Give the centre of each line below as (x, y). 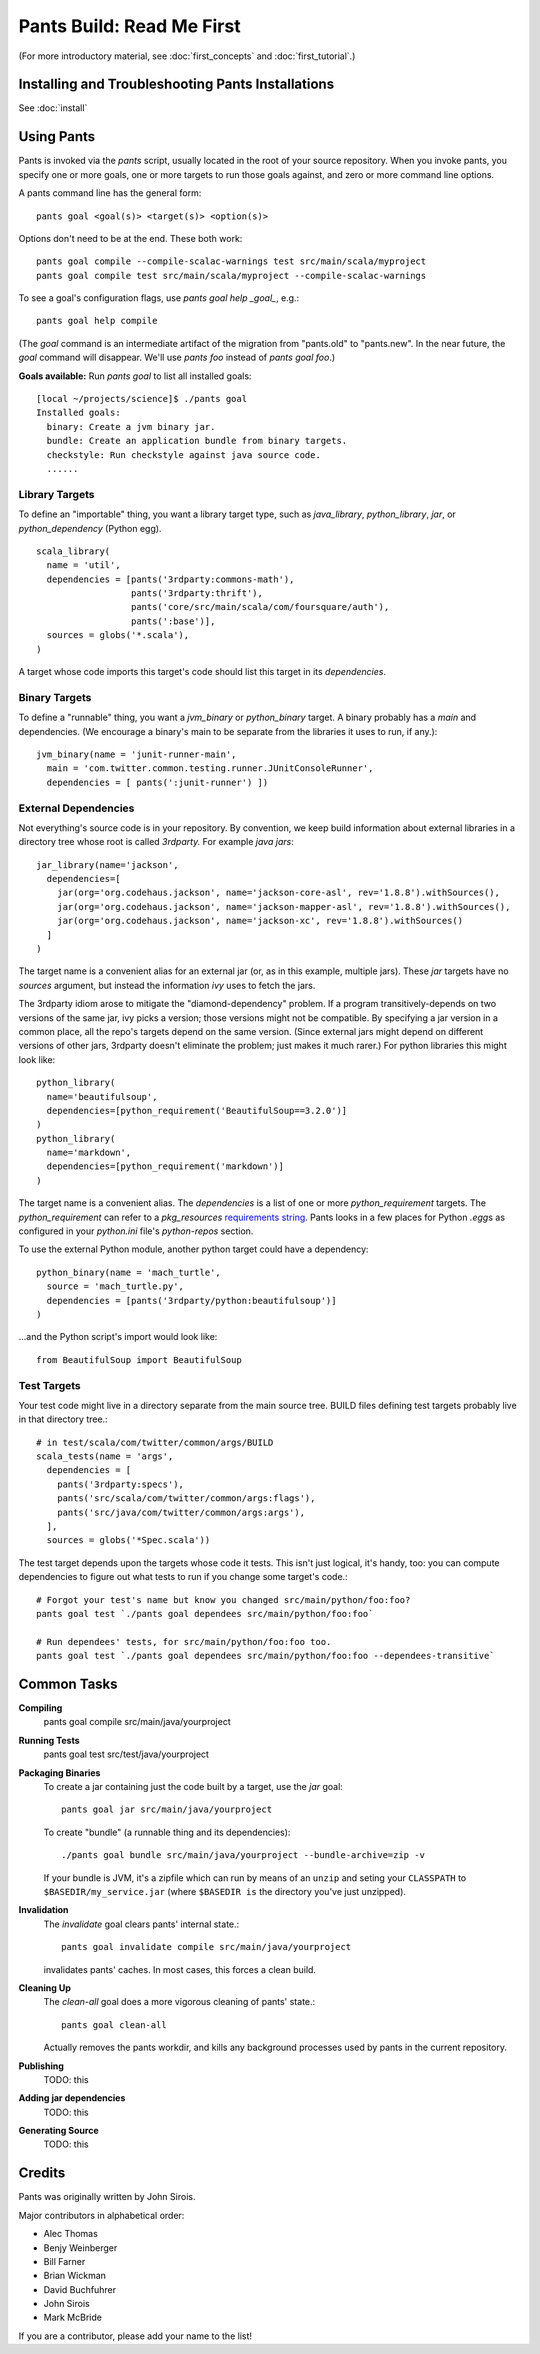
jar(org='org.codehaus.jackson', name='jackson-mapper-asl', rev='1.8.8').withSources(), (283, 906)
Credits (42, 2173)
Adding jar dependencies (72, 2098)
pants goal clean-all (114, 2024)
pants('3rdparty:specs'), (120, 1484)
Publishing (41, 2066)
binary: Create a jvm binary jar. (131, 426)
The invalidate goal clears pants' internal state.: (141, 1924)
